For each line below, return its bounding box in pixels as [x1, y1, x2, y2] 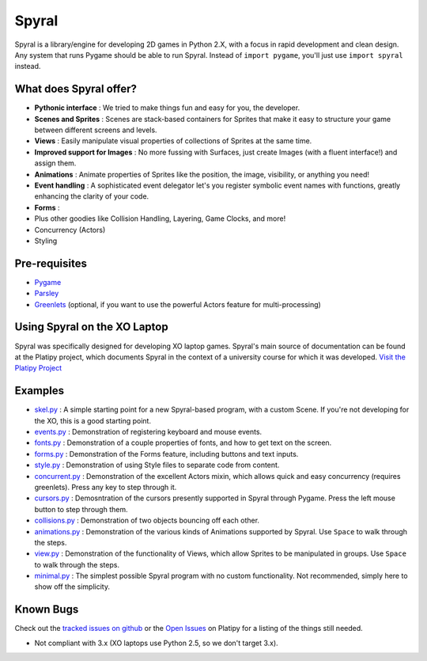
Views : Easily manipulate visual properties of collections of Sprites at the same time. [34, 136, 312, 146]
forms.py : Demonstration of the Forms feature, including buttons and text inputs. [34, 449, 299, 458]
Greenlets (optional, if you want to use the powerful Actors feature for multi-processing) [34, 299, 322, 309]
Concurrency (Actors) [34, 225, 106, 234]
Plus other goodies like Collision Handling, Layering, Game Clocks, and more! [34, 214, 286, 223]
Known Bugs [14, 602, 79, 617]
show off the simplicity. [34, 582, 111, 591]
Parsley [34, 289, 59, 298]
